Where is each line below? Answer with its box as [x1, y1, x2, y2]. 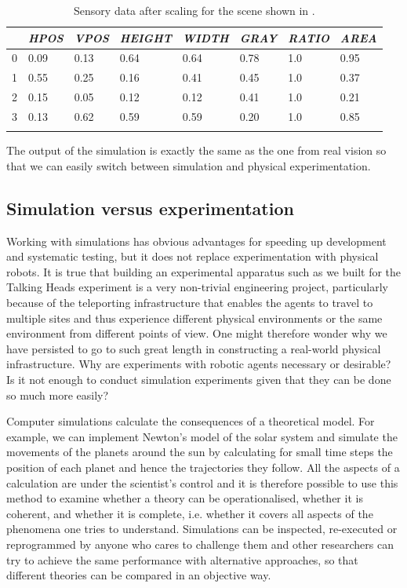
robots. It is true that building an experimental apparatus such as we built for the [6, 263, 402, 279]
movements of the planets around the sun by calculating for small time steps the [6, 444, 393, 460]
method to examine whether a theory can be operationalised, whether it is [6, 490, 363, 506]
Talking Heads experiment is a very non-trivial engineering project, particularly [6, 279, 388, 295]
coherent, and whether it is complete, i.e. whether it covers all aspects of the [6, 505, 373, 521]
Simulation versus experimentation [6, 195, 294, 220]
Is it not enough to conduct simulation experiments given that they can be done [6, 371, 391, 388]
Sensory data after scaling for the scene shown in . [74, 2, 315, 18]
